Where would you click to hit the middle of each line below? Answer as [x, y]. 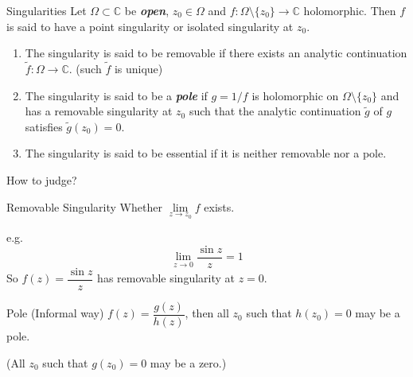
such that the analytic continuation [275, 111]
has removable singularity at [166, 278]
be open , [147, 10]
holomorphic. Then [350, 10]
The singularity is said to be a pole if [116, 95]
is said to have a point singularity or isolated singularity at [150, 26]
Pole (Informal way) [55, 313]
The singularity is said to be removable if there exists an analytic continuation [216, 53]
